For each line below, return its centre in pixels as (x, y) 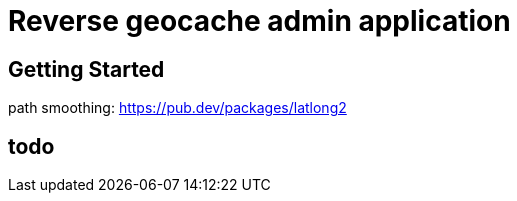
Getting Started (86, 69)
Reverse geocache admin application (259, 21)
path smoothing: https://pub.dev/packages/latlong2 (177, 108)
